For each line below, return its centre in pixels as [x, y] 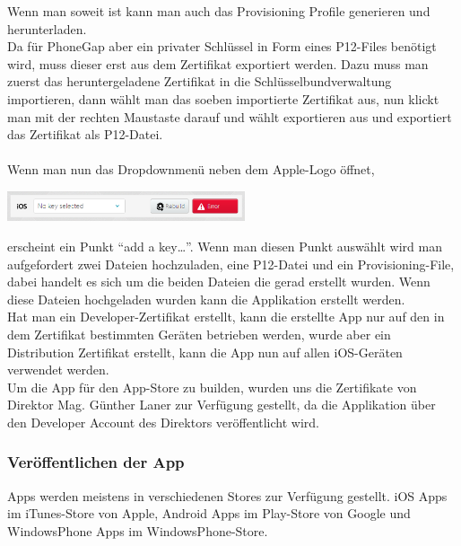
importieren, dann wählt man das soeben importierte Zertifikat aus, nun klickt [223, 98]
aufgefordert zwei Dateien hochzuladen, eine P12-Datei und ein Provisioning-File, [231, 264]
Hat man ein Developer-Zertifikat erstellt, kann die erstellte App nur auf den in [226, 317]
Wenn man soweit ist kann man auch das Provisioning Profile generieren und [219, 11]
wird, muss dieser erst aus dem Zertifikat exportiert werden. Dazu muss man [218, 63]
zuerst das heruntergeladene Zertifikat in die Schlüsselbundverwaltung [200, 81]
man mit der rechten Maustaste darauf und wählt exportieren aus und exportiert [230, 116]
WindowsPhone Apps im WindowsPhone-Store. [138, 530]
